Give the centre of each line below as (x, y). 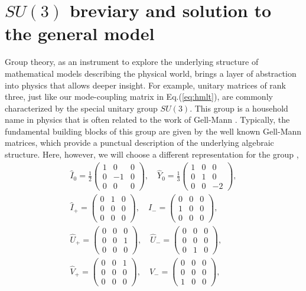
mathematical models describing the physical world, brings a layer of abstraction (151, 73)
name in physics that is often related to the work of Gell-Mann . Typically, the (147, 120)
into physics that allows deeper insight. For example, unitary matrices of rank (146, 85)
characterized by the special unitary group (81, 108)
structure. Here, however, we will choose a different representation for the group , (152, 154)
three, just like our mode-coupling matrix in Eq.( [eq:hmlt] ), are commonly (139, 97)
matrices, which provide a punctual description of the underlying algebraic (139, 143)
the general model (80, 33)
